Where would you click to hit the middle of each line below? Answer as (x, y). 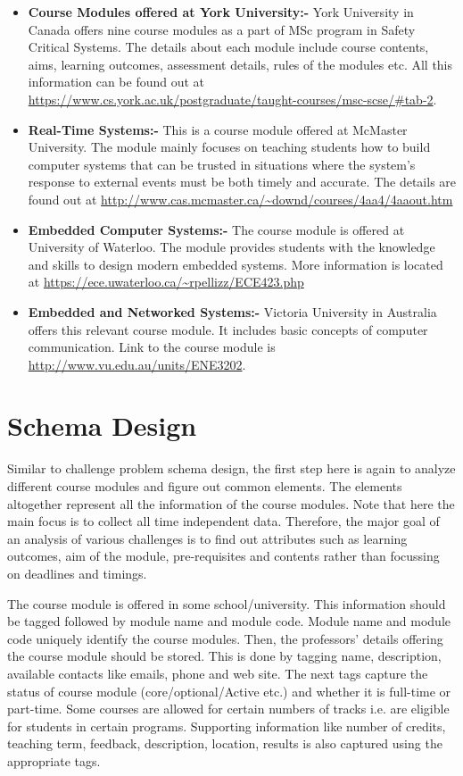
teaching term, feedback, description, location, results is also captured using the (225, 743)
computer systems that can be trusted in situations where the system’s (222, 164)
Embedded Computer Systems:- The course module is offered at (216, 229)
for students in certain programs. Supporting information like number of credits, (227, 726)
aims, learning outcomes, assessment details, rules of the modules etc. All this (240, 64)
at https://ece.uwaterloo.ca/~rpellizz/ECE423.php (166, 282)
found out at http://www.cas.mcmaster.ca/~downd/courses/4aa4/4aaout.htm (240, 199)
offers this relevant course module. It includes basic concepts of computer (228, 329)
